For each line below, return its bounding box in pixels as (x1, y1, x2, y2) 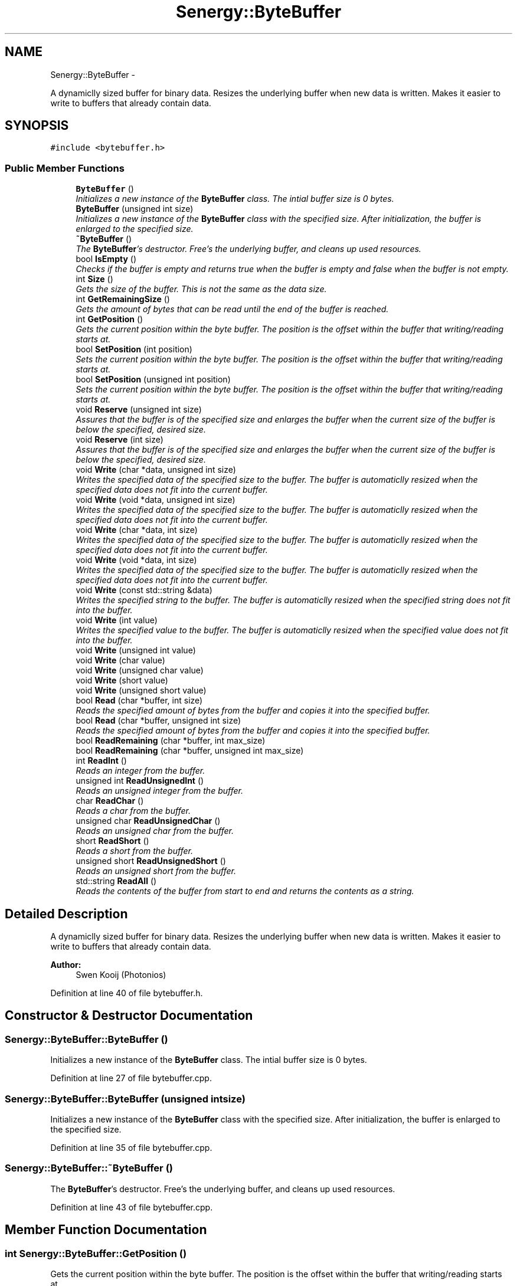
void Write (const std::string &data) (76, 585, 212, 595)
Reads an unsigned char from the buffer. (76, 826, 234, 836)
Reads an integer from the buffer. (76, 765, 205, 776)
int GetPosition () (76, 314, 143, 325)
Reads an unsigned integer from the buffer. (76, 786, 243, 796)
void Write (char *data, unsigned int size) (76, 464, 236, 475)
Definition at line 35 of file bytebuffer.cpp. (50, 1143, 212, 1153)
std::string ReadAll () (76, 876, 157, 886)
